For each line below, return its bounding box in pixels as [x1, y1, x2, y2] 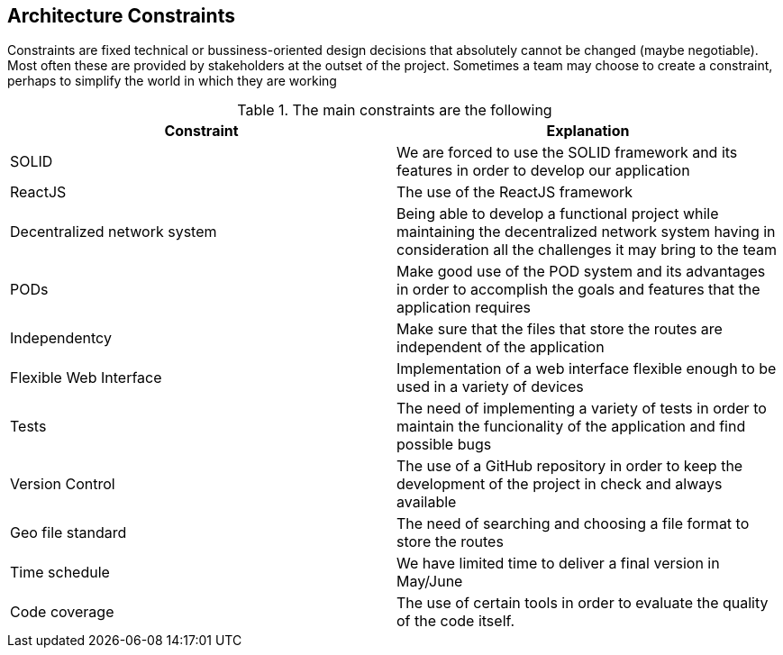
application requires [396, 298, 532, 317]
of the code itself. [396, 612, 515, 631]
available [396, 493, 457, 512]
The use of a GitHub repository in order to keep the [396, 457, 743, 476]
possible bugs [396, 435, 492, 454]
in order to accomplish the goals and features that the [396, 280, 760, 299]
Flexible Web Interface [10, 368, 162, 387]
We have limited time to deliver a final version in [396, 554, 720, 573]
